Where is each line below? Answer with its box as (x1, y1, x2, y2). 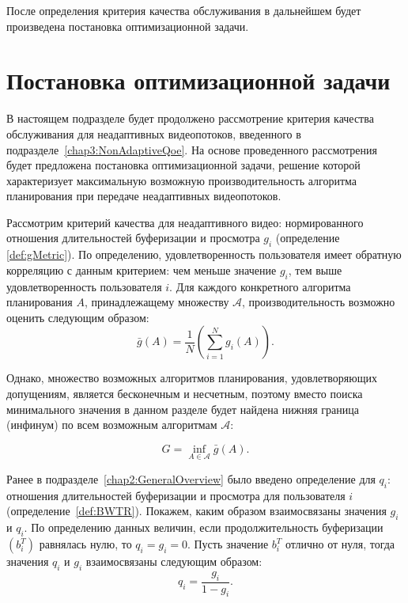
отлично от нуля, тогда (285, 536, 395, 552)
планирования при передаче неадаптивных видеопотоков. (6, 188, 281, 204)
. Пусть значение (187, 536, 269, 552)
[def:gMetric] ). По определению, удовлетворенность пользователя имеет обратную (6, 246, 402, 263)
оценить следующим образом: (6, 309, 149, 325)
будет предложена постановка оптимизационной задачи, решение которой (6, 157, 361, 173)
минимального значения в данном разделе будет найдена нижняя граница (6, 400, 359, 417)
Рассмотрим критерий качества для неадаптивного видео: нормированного (6, 214, 364, 230)
